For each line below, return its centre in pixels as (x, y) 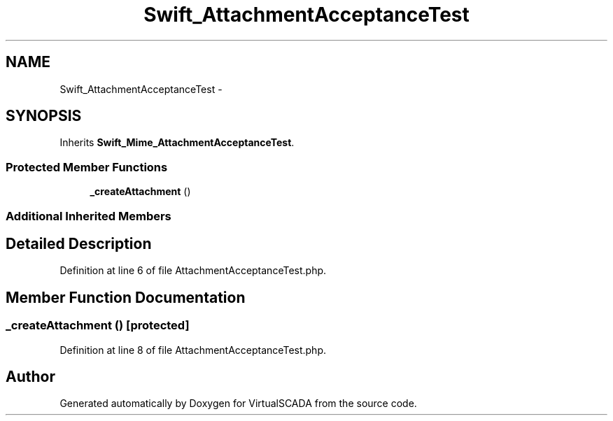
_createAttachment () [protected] (98, 326)
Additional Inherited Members (89, 216)
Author (30, 377)
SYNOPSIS (44, 116)
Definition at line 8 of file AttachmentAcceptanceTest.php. (193, 350)
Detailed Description (79, 243)
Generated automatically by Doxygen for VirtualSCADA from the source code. (238, 404)
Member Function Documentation (126, 297)
